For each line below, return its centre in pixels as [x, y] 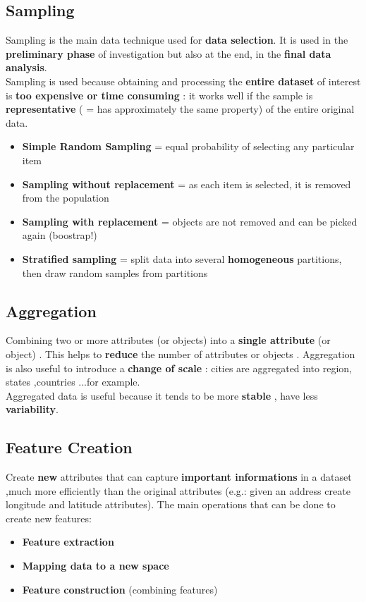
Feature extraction [68, 542]
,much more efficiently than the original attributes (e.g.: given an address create [178, 490]
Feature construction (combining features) [120, 589]
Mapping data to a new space [96, 566]
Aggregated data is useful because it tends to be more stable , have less [162, 395]
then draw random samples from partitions [115, 272]
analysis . [26, 67]
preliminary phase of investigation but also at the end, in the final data [169, 53]
